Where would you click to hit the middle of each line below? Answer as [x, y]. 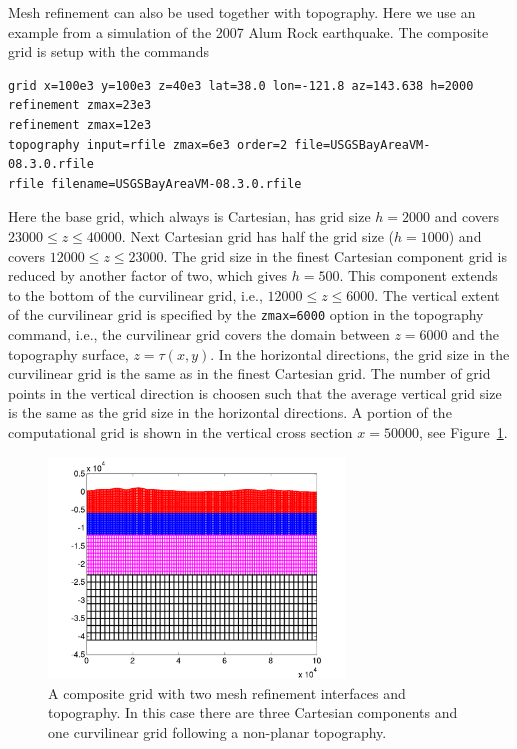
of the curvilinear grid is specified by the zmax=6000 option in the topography [246, 314]
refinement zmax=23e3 [80, 105]
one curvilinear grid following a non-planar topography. [217, 731]
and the [475, 333]
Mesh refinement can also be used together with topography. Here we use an [242, 12]
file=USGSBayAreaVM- [362, 144]
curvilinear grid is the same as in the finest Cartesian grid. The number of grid [249, 373]
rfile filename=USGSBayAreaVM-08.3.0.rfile [155, 183]
